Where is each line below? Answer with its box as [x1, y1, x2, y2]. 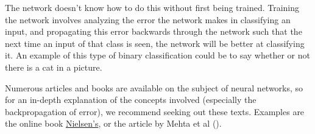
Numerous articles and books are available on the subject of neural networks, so [5, 81, 303, 94]
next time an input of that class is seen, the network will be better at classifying [5, 37, 305, 49]
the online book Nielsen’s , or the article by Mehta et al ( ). [5, 117, 222, 130]
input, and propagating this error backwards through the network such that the [5, 25, 302, 38]
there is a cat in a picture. [5, 60, 102, 73]
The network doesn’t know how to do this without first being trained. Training [5, 1, 300, 13]
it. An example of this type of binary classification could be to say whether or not [5, 49, 310, 62]
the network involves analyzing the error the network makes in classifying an [5, 13, 291, 26]
